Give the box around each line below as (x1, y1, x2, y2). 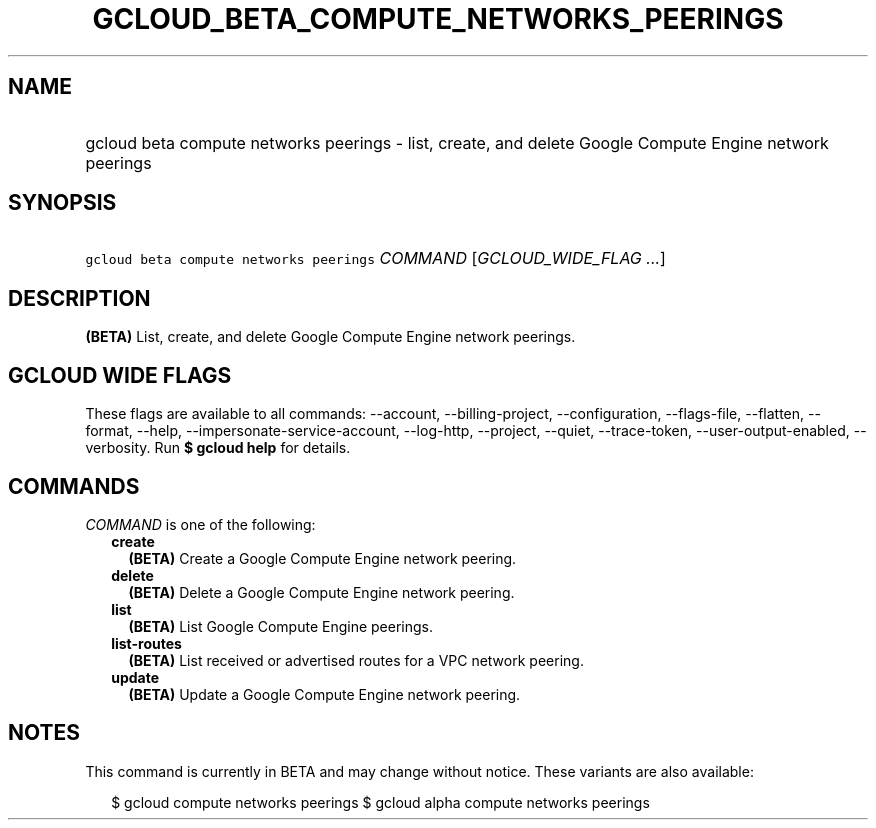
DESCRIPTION (8, 285, 151, 311)
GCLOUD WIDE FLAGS (8, 362, 232, 388)
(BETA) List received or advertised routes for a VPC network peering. (128, 651, 584, 669)
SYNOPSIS (8, 190, 117, 216)
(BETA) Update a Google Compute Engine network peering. (128, 685, 521, 703)
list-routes (111, 634, 182, 652)
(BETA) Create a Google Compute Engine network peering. (128, 549, 517, 567)
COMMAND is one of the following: (85, 515, 316, 533)
